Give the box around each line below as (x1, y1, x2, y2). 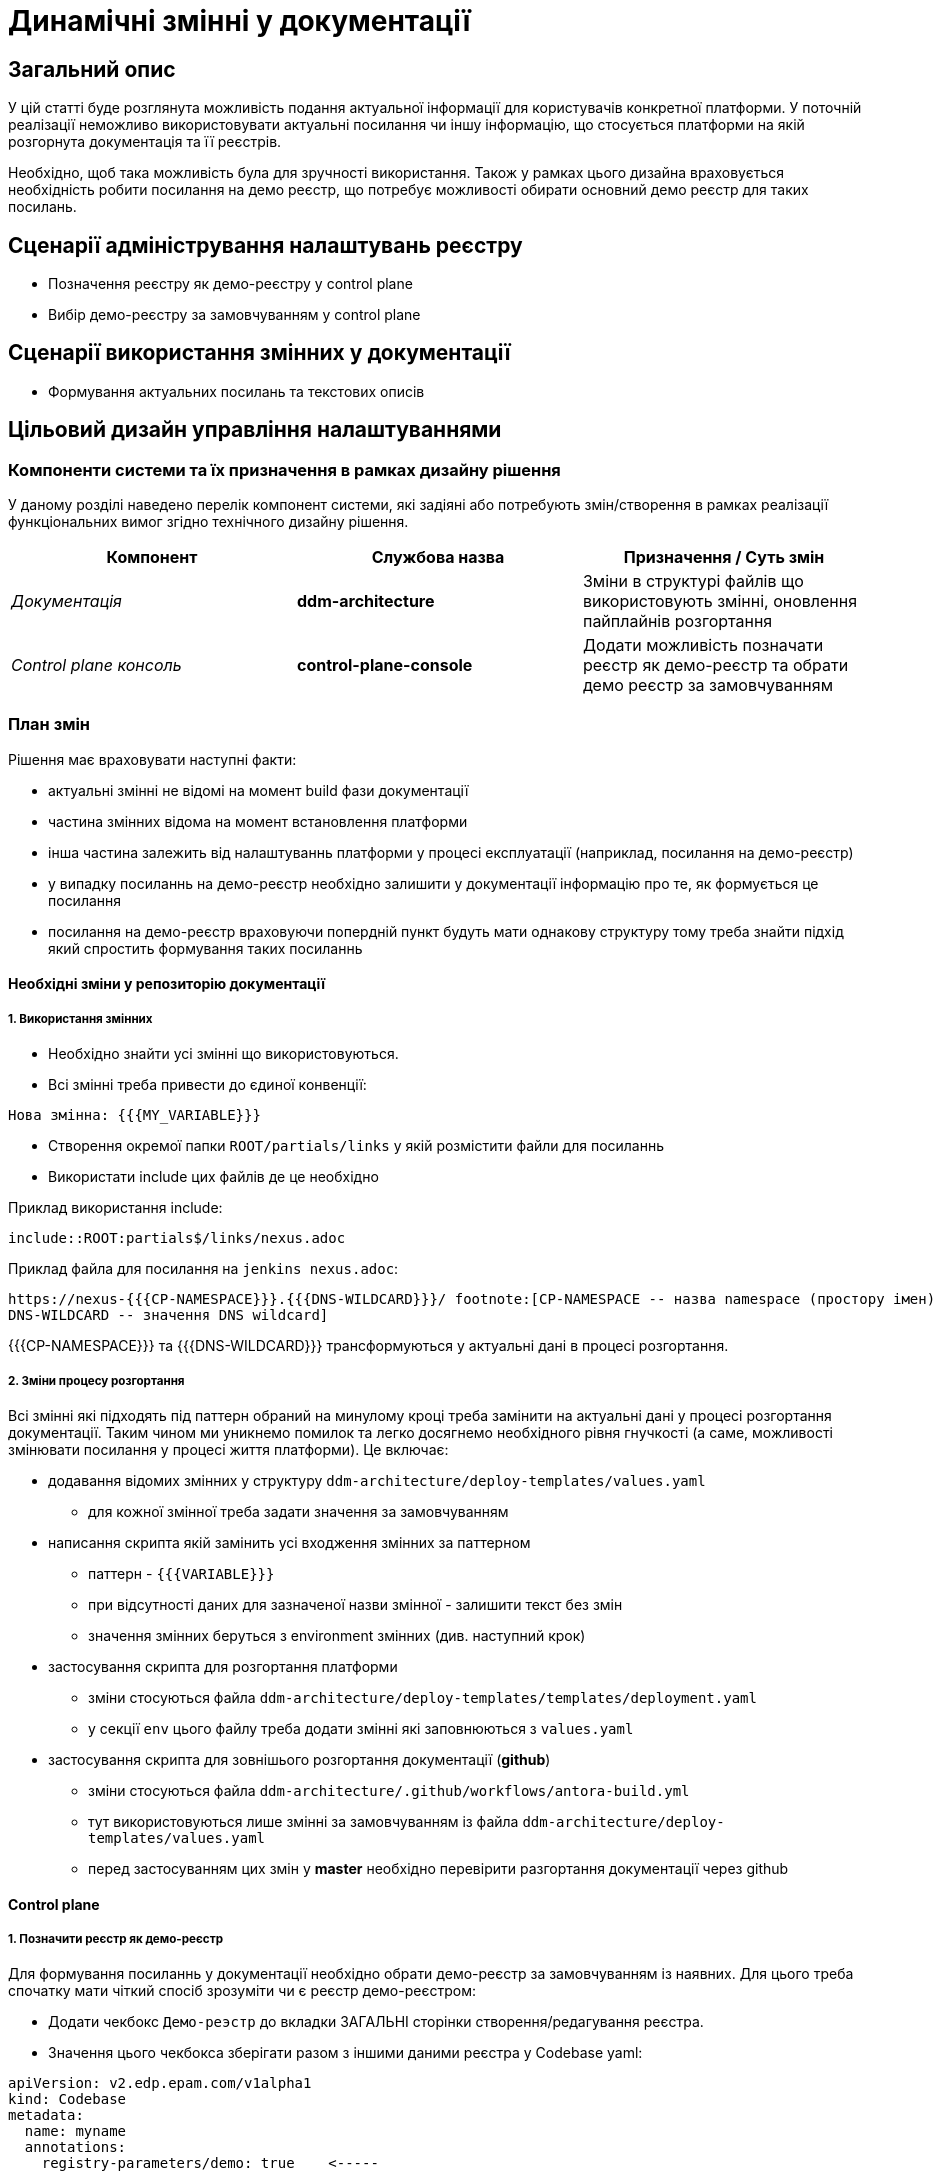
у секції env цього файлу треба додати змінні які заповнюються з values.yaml (88, 1720, 634, 1737)
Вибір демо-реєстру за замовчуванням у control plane (48, 306, 421, 324)
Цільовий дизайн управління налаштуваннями (8, 417, 502, 443)
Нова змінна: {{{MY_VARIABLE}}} (8, 1107, 261, 1124)
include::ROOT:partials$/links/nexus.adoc (8, 1230, 346, 1247)
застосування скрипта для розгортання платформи (48, 1658, 398, 1675)
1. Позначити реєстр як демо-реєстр (8, 1932, 223, 1946)
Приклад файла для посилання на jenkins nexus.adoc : (8, 1260, 399, 1278)
